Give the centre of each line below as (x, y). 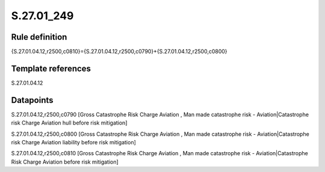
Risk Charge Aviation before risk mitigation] (65, 162)
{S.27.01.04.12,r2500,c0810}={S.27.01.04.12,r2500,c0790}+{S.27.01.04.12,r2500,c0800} (119, 52)
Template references (51, 68)
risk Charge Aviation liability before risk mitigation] (74, 143)
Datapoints (32, 100)
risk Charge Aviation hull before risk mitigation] (69, 123)
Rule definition (39, 37)
